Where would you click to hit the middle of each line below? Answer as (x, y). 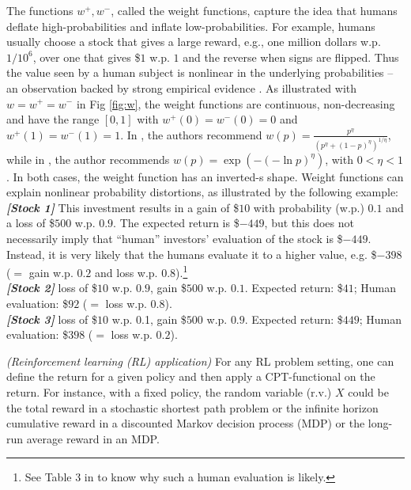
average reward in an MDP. (93, 438)
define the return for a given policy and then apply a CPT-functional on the (191, 376)
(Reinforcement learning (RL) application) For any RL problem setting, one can (200, 361)
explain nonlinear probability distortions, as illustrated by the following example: (202, 192)
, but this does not (309, 223)
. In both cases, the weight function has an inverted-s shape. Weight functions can (205, 176)
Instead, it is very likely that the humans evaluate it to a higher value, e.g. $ (192, 254)
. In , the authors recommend (191, 134)
